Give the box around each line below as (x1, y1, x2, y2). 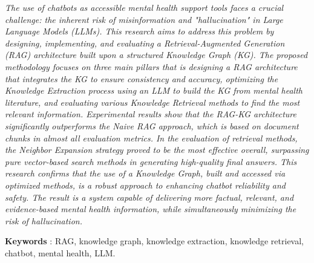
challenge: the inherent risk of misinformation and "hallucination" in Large (5, 13, 283, 25)
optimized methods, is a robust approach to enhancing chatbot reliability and (5, 178, 286, 191)
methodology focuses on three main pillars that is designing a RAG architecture (5, 60, 298, 73)
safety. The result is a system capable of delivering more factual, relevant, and (5, 190, 294, 203)
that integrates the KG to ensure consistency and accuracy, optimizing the (5, 72, 278, 85)
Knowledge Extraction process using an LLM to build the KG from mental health (5, 84, 303, 97)
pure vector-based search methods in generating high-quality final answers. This (5, 155, 297, 167)
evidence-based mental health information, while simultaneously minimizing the (5, 203, 296, 215)
